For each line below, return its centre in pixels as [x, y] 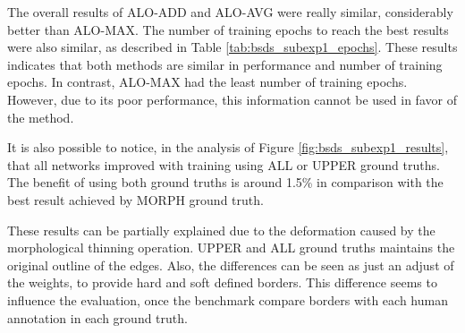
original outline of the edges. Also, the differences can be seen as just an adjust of [231, 265]
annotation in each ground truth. [97, 317]
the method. [41, 117]
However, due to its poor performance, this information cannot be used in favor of [232, 99]
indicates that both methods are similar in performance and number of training [225, 64]
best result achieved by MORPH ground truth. [135, 199]
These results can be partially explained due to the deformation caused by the [221, 230]
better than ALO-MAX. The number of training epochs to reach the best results [228, 29]
